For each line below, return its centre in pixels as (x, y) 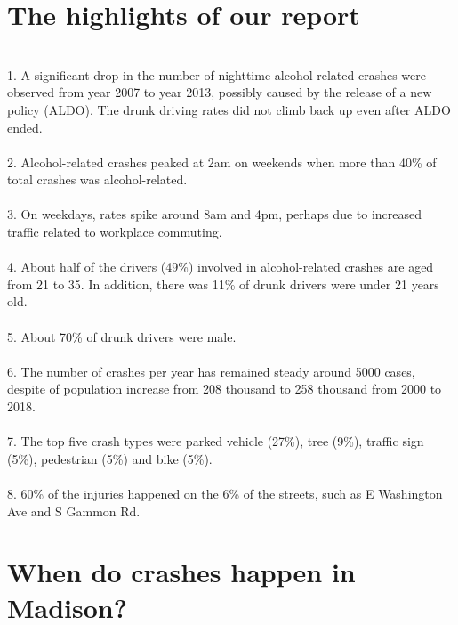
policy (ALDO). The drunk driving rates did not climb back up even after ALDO (229, 109)
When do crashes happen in (181, 572)
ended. (25, 127)
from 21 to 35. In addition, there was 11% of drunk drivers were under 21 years (223, 284)
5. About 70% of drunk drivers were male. (122, 336)
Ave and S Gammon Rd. (74, 511)
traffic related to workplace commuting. (115, 232)
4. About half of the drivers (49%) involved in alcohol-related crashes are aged (221, 267)
